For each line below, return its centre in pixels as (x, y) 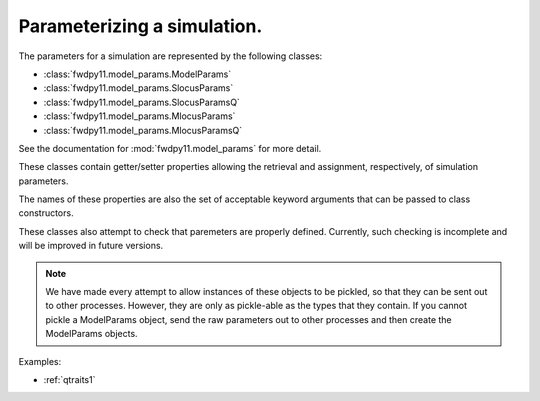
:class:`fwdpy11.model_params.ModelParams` (137, 74)
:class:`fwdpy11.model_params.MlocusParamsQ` (143, 130)
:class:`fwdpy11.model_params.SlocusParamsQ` (141, 102)
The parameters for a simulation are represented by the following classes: (170, 56)
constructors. (46, 213)
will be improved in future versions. (91, 246)
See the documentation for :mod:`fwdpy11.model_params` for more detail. (170, 148)
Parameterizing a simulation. (140, 26)
